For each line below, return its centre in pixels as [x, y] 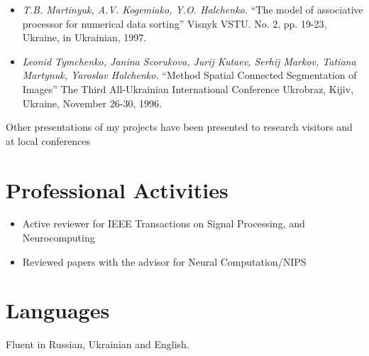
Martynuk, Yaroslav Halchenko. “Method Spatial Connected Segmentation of [189, 75]
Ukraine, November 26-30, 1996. [92, 103]
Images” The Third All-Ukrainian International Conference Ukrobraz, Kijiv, [188, 88]
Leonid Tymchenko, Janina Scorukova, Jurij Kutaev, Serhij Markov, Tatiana [189, 61]
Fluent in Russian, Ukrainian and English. [98, 344]
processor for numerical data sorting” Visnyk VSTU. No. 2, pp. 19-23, [175, 23]
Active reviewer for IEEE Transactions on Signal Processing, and [164, 223]
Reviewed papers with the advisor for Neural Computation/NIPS [164, 261]
